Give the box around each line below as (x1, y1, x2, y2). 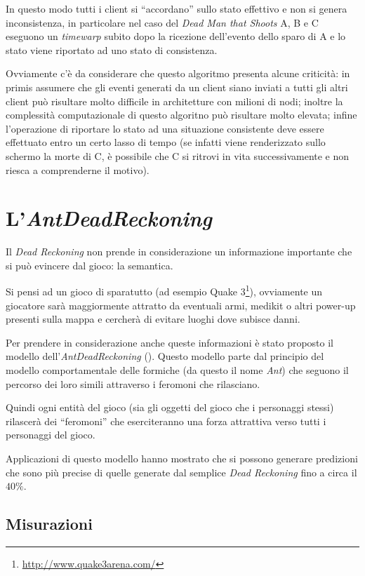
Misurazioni (6, 513, 93, 535)
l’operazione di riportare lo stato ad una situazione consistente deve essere (6, 121, 324, 135)
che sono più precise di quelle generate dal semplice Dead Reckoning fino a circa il (6, 464, 357, 479)
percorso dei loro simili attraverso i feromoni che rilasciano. (6, 376, 260, 391)
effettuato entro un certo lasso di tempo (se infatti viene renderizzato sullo (6, 135, 326, 149)
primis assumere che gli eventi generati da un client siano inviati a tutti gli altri (6, 79, 348, 94)
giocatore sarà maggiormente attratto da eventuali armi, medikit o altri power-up (6, 297, 356, 312)
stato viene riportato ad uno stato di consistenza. (6, 42, 218, 57)
